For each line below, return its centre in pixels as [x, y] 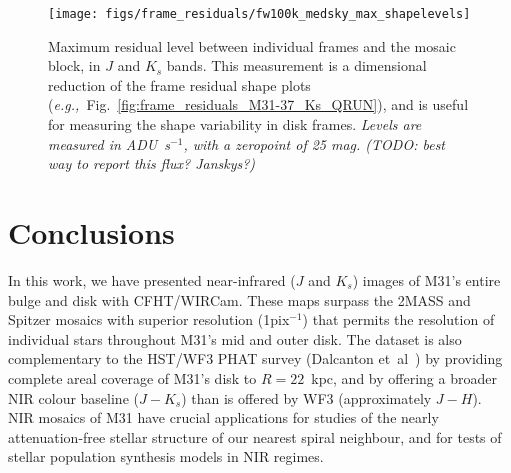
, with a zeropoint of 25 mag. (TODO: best [314, 143]
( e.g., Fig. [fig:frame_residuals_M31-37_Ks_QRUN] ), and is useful [258, 104]
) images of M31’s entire [426, 279]
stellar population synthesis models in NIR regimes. [166, 456]
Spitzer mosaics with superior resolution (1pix [149, 319]
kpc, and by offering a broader [404, 377]
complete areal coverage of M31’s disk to [132, 377]
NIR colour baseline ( [73, 397]
